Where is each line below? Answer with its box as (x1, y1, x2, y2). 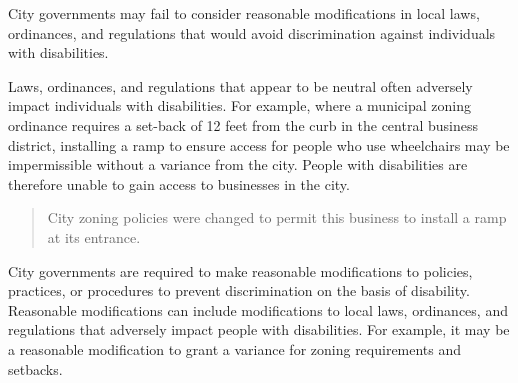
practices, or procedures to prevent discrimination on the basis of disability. (8, 280, 470, 301)
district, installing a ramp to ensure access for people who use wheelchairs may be (8, 134, 510, 155)
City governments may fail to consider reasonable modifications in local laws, (8, 3, 480, 23)
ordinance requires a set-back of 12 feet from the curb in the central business (8, 114, 478, 135)
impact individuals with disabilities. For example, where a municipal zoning (8, 95, 471, 116)
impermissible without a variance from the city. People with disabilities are (8, 154, 468, 175)
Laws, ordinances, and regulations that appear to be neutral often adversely (8, 75, 473, 96)
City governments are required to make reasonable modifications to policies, (8, 260, 473, 281)
